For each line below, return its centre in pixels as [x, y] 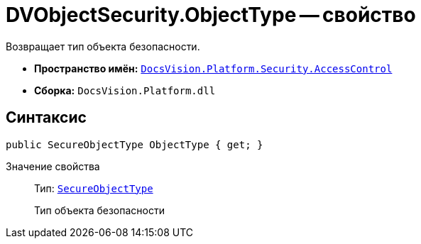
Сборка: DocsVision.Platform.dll [125, 90]
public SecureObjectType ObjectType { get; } [135, 144]
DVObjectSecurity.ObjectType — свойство [211, 15]
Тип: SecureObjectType [94, 188]
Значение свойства [53, 166]
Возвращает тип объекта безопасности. [103, 46]
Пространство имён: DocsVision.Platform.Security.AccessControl [213, 68]
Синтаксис [46, 118]
